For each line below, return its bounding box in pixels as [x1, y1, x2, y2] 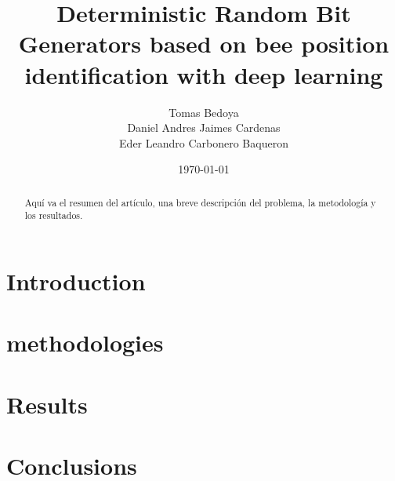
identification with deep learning [24, 58, 383, 90]
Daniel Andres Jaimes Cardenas [127, 119, 281, 136]
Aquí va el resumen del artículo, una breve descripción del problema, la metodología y [24, 195, 376, 209]
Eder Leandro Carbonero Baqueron [119, 134, 288, 151]
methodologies [6, 326, 164, 359]
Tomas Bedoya [169, 104, 239, 120]
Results [6, 388, 88, 420]
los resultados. [24, 209, 83, 222]
